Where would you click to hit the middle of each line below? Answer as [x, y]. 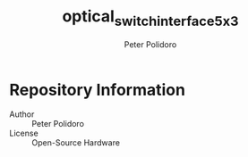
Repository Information [98, 90]
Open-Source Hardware [76, 143]
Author [22, 114]
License [24, 133]
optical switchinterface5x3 [150, 18]
